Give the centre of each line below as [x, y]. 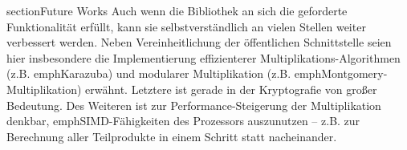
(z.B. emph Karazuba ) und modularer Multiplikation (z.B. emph [164, 73]
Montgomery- [354, 73]
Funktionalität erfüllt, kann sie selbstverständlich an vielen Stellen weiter [186, 26]
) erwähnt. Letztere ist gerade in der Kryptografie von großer [227, 89]
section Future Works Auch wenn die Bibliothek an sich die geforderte [177, 10]
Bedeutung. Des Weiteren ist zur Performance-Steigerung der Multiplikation [194, 105]
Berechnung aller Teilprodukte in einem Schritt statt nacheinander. [172, 136]
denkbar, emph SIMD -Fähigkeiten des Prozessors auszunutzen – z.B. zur [183, 121]
